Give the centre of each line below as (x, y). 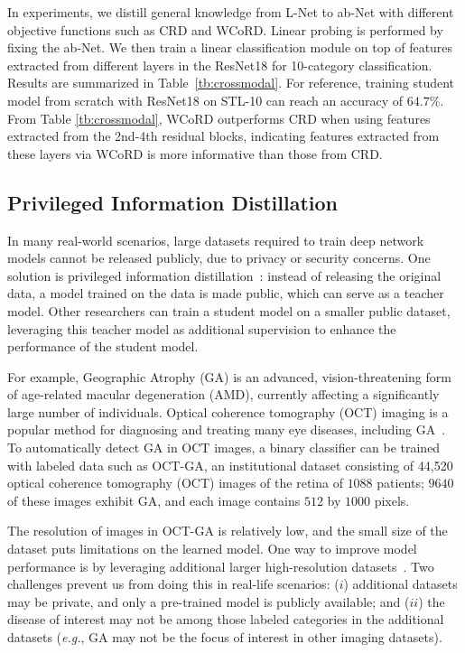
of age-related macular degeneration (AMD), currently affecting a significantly (223, 394)
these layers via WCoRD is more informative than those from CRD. (195, 153)
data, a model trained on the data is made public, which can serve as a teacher (226, 293)
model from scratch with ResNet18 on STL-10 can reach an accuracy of (205, 100)
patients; (400, 483)
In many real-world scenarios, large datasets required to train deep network (216, 240)
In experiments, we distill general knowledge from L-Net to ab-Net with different (231, 12)
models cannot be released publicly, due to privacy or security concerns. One (219, 258)
